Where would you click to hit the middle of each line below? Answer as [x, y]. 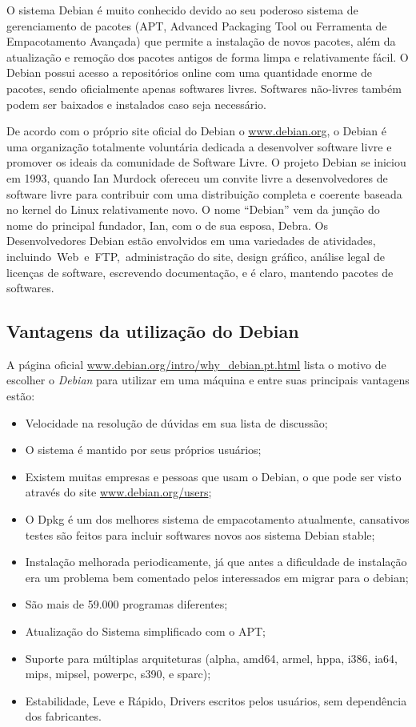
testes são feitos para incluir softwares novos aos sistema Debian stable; [200, 534]
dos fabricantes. [63, 716]
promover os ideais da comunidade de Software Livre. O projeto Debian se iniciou [206, 162]
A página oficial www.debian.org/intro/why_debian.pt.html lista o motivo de [196, 364]
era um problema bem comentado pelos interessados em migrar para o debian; [217, 577]
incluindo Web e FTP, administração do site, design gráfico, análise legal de [196, 256]
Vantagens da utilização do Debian [153, 331]
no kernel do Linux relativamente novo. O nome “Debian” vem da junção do [193, 209]
